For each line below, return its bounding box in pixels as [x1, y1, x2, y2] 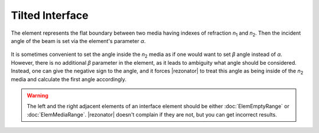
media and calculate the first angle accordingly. [11, 75, 127, 82]
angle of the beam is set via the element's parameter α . [11, 37, 146, 44]
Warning [27, 92, 48, 99]
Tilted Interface [11, 9, 89, 22]
